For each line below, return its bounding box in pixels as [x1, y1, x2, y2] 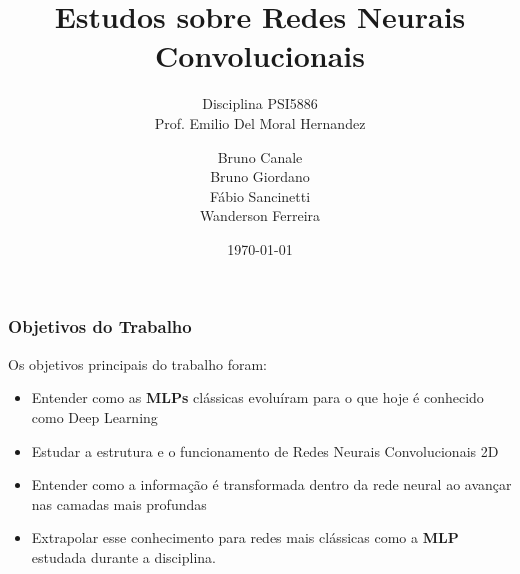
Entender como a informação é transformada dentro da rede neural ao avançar [31, 474, 512, 495]
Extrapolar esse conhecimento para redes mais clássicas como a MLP [31, 527, 459, 548]
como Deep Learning [31, 406, 158, 427]
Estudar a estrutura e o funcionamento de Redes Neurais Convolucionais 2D [31, 440, 499, 461]
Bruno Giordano [210, 166, 310, 187]
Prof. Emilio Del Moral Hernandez [154, 112, 366, 133]
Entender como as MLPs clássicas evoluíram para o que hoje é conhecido [31, 387, 484, 408]
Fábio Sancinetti [209, 185, 311, 206]
